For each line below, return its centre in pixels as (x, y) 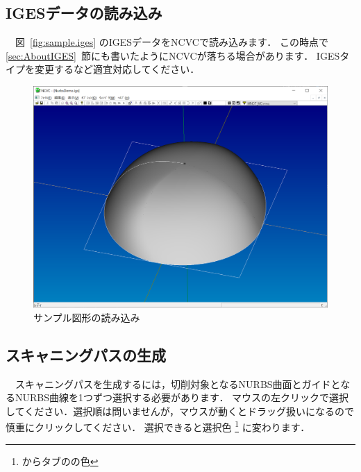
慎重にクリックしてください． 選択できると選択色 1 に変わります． (158, 426)
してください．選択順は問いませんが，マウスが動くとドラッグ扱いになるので (180, 411)
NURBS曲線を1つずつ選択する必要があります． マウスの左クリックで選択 (182, 397)
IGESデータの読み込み (84, 13)
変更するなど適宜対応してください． (117, 69)
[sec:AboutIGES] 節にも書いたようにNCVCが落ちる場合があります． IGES (173, 55)
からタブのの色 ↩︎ (60, 461)
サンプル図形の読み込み (87, 317)
